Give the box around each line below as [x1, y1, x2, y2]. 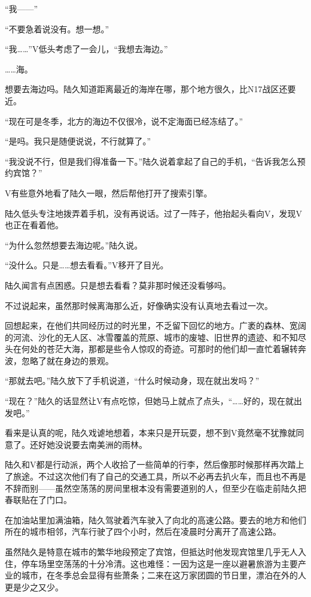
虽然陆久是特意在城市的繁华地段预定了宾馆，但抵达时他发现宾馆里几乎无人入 [5, 546, 306, 557]
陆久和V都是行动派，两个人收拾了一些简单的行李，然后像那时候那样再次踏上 [5, 458, 304, 471]
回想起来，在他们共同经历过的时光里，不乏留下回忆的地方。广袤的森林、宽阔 [5, 319, 306, 332]
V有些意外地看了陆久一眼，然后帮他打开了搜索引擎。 [5, 186, 212, 199]
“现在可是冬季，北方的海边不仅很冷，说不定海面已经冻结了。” [5, 114, 243, 127]
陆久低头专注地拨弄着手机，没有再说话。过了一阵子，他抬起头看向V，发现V [5, 207, 302, 219]
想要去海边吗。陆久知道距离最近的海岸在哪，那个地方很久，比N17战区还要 [5, 83, 296, 95]
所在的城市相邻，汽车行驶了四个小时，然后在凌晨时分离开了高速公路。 [5, 525, 281, 538]
